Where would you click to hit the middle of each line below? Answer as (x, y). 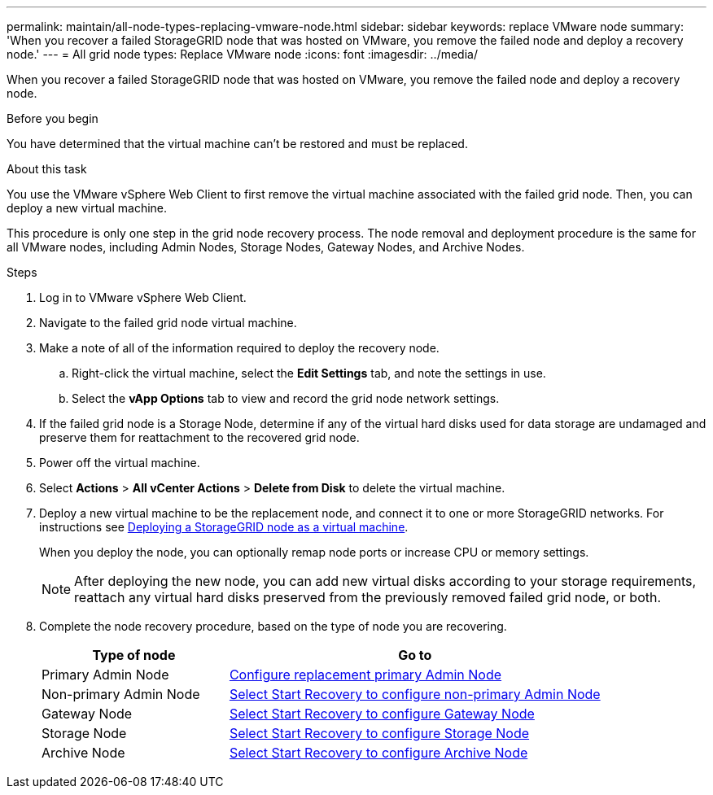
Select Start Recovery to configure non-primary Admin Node (415, 694)
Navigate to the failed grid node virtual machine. (168, 323)
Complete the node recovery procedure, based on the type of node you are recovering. (273, 626)
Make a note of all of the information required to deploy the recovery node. (239, 348)
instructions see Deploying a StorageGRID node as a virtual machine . (224, 527)
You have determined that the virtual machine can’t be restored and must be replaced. (237, 144)
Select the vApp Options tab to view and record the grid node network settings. (286, 398)
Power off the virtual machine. (120, 463)
